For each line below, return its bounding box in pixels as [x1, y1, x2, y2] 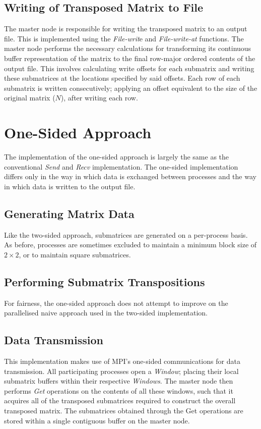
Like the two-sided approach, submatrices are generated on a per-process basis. [4, 229, 248, 240]
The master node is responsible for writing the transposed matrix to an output [4, 23, 247, 34]
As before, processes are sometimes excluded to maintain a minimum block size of [4, 239, 257, 250]
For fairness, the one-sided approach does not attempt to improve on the [4, 297, 228, 308]
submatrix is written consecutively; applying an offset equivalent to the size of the [4, 82, 257, 93]
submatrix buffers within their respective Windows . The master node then [4, 376, 233, 386]
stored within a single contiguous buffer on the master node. [4, 415, 190, 425]
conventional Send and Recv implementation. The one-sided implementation [4, 161, 238, 172]
